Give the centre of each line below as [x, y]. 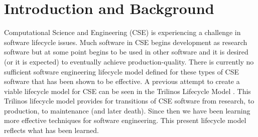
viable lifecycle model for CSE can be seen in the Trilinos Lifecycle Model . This [127, 91]
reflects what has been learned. [51, 130]
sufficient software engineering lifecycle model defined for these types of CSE [122, 71]
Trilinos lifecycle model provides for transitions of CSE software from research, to [129, 101]
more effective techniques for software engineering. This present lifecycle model [125, 120]
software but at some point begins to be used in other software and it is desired [126, 52]
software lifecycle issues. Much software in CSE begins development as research [126, 42]
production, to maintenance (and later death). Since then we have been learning [127, 110]
